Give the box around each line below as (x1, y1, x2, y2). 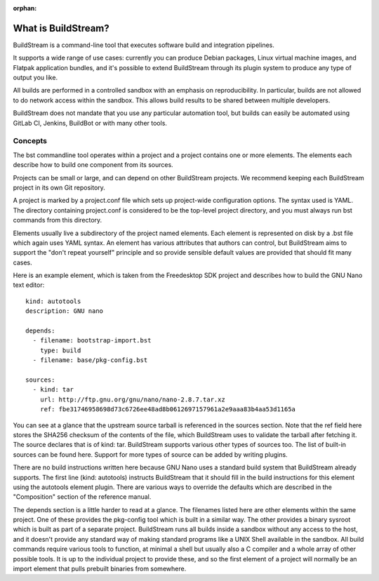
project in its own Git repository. (13, 183, 105, 192)
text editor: (13, 281, 45, 289)
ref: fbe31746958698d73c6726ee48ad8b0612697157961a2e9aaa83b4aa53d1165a (39, 406, 296, 413)
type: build (39, 346, 81, 354)
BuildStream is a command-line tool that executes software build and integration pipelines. (13, 41, 275, 49)
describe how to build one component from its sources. (13, 161, 173, 169)
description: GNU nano (25, 307, 104, 315)
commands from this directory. (13, 216, 102, 225)
